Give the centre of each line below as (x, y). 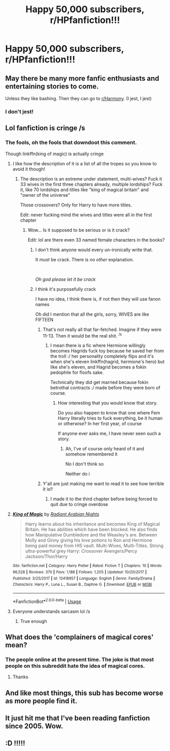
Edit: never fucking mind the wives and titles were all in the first (86, 215)
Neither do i (78, 474)
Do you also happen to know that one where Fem (109, 413)
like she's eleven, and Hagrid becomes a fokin (98, 367)
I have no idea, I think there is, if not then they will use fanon (98, 299)
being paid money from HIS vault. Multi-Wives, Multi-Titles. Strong (94, 546)
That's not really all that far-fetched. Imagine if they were (102, 329)
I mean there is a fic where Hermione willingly (98, 346)
